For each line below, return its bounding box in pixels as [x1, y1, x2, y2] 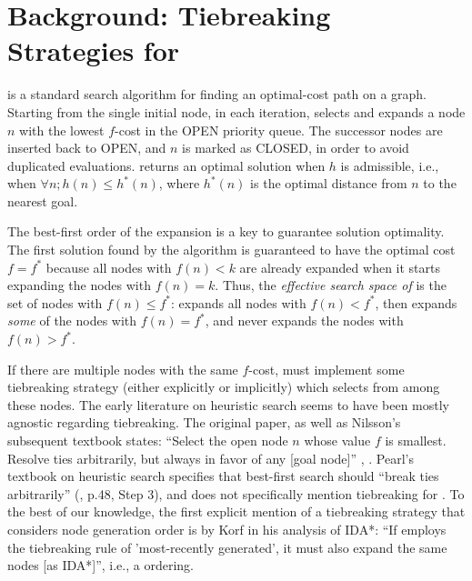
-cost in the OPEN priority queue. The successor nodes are [115, 120, 443, 139]
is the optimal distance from [250, 174, 407, 193]
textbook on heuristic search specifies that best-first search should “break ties [7, 466, 439, 486]
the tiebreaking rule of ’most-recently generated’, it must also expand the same [7, 537, 447, 556]
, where [158, 174, 200, 193]
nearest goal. [7, 191, 78, 210]
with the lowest [19, 120, 105, 139]
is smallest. [385, 431, 447, 449]
